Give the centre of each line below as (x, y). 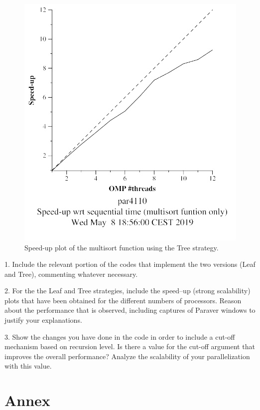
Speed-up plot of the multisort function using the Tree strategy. (122, 247)
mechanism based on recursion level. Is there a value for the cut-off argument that (130, 346)
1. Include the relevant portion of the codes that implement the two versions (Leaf (130, 264)
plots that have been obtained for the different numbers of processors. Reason (123, 300)
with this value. (28, 366)
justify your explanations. (43, 320)
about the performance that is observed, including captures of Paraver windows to (130, 310)
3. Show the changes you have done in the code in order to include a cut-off (120, 336)
